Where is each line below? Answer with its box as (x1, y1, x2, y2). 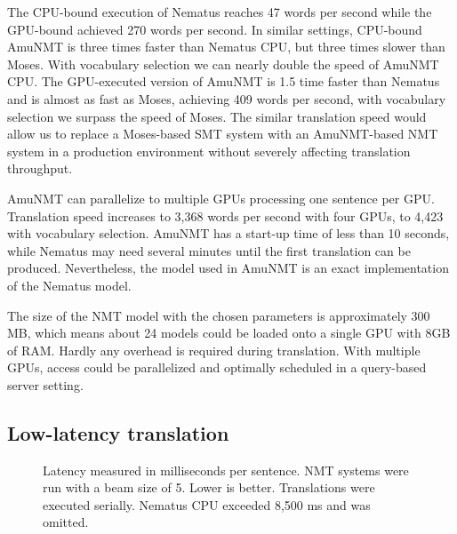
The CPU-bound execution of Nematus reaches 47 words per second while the (7, 3, 432, 20)
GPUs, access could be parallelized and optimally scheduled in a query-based (7, 358, 427, 377)
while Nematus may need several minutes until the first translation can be (7, 241, 411, 259)
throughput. (7, 159, 73, 178)
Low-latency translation (7, 418, 229, 446)
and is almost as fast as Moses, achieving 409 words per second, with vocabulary (7, 89, 446, 108)
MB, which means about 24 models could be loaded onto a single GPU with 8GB (7, 323, 451, 342)
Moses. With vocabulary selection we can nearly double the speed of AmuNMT (7, 54, 439, 73)
